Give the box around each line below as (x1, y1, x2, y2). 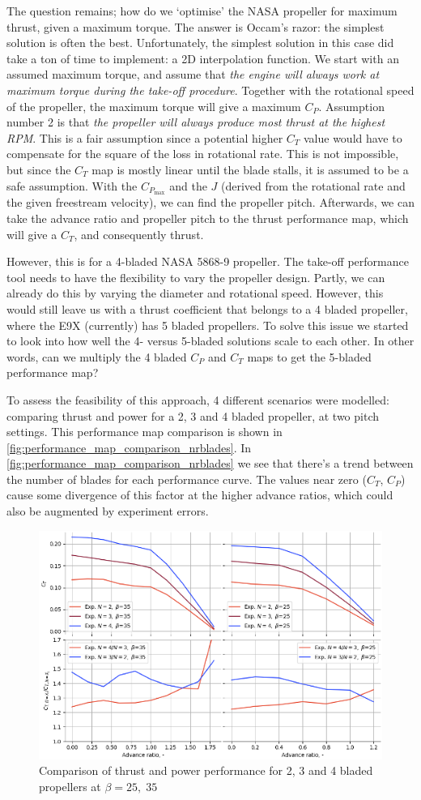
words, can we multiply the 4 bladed (6, 348, 187, 365)
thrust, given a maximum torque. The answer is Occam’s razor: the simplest (6, 18, 385, 35)
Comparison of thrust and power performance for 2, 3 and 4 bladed (39, 762, 373, 779)
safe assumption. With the (6, 177, 138, 194)
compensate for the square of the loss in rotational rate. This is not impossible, (6, 145, 399, 162)
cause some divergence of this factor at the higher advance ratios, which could (6, 486, 393, 503)
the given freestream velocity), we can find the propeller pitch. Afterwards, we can (6, 194, 415, 211)
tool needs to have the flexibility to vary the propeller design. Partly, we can (6, 268, 385, 285)
